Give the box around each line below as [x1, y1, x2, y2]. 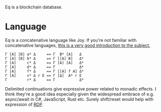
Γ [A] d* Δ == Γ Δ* [5, 64, 84, 70]
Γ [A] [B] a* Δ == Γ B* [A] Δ [5, 52, 82, 56]
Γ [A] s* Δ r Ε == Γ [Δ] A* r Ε [5, 73, 82, 78]
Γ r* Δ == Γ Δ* [5, 77, 84, 82]
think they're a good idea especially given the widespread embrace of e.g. [5, 91, 155, 97]
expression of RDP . [5, 101, 44, 107]
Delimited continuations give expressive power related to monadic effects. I [5, 86, 157, 92]
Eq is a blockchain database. [5, 4, 63, 10]
